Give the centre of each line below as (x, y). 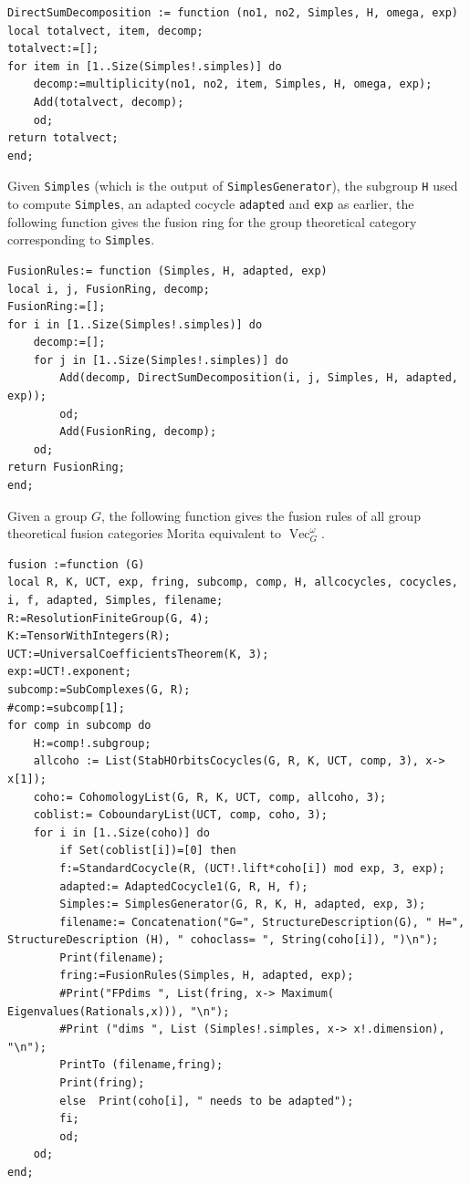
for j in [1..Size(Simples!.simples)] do (161, 360)
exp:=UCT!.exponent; (70, 672)
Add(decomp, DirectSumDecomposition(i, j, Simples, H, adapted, (259, 378)
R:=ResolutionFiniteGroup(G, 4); (109, 618)
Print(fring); (102, 1083)
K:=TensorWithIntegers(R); (89, 636)
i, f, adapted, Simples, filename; (115, 600)
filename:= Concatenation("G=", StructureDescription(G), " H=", (262, 922)
